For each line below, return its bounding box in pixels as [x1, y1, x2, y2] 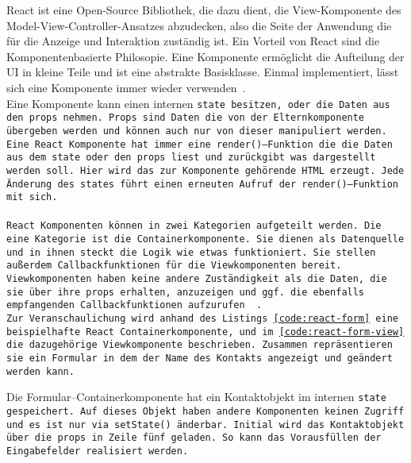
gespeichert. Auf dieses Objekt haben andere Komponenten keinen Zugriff [6, 405, 405, 417]
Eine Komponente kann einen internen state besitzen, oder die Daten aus [6, 95, 390, 111]
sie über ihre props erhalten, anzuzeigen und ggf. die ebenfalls [6, 286, 365, 298]
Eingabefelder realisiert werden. [6, 445, 189, 457]
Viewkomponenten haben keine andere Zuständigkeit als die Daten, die [6, 273, 387, 285]
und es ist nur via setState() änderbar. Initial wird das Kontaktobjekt [6, 419, 405, 430]
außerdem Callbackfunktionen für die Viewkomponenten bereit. [6, 260, 342, 272]
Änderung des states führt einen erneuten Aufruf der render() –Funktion [6, 178, 398, 190]
